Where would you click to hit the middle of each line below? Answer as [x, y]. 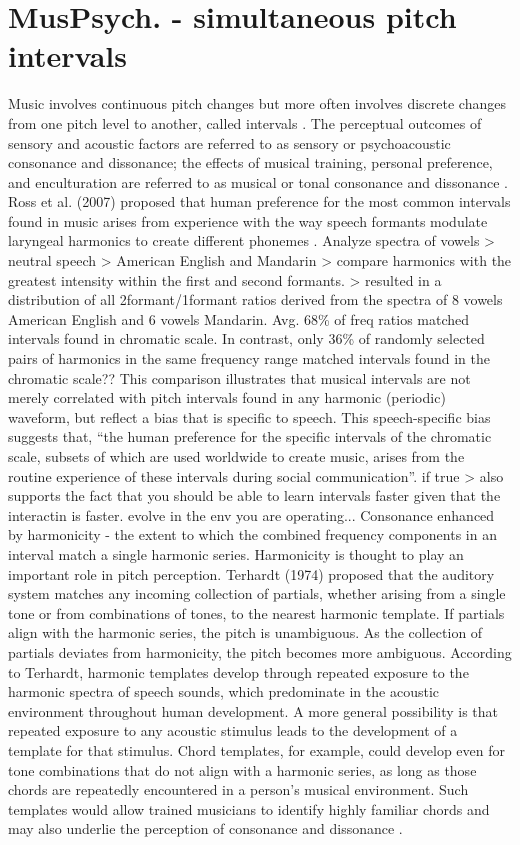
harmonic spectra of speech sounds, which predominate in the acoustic [223, 691]
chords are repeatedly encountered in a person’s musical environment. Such [238, 789]
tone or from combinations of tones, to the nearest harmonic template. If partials [256, 612]
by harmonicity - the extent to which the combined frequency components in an [252, 534]
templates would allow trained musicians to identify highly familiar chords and [249, 808]
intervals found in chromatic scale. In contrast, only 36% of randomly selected [246, 338]
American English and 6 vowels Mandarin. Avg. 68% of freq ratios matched [239, 318]
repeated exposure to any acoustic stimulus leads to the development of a [233, 730]
